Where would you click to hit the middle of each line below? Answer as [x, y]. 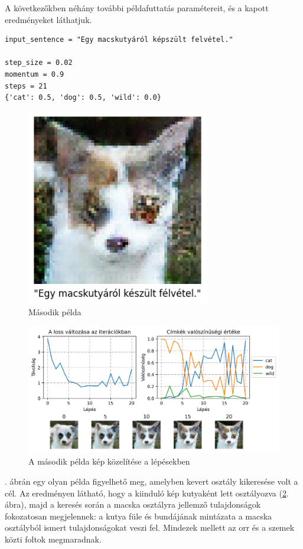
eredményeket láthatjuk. [48, 19]
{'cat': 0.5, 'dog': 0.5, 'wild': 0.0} [83, 98]
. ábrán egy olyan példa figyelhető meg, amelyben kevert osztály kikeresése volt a [151, 481]
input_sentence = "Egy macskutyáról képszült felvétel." [119, 40]
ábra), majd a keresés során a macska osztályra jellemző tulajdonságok [133, 504]
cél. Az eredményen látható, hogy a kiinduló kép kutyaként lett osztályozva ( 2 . [147, 493]
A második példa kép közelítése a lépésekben [109, 461]
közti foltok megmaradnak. [53, 539]
